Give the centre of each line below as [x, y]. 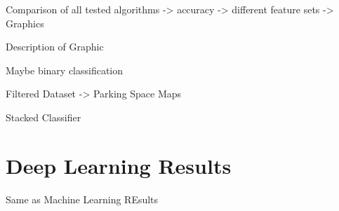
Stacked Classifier [44, 117]
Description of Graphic [55, 47]
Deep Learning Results [119, 165]
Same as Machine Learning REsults [82, 199]
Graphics [25, 23]
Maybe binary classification [65, 70]
